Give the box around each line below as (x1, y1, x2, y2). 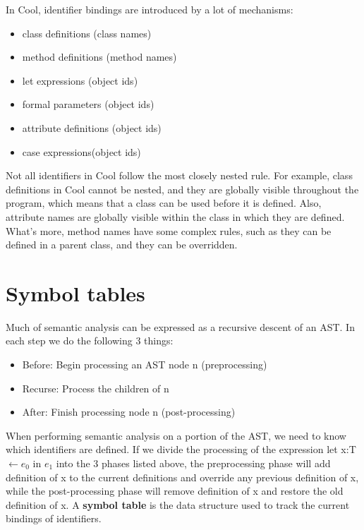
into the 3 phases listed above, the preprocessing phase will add (56, 456, 331, 470)
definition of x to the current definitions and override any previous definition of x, (6, 469, 359, 484)
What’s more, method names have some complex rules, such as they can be (6, 223, 332, 238)
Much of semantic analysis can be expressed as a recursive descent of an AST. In (6, 319, 355, 334)
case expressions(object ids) (22, 144, 141, 159)
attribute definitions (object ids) (22, 120, 162, 135)
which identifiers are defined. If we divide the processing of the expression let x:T (6, 442, 356, 457)
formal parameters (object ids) (22, 97, 154, 112)
